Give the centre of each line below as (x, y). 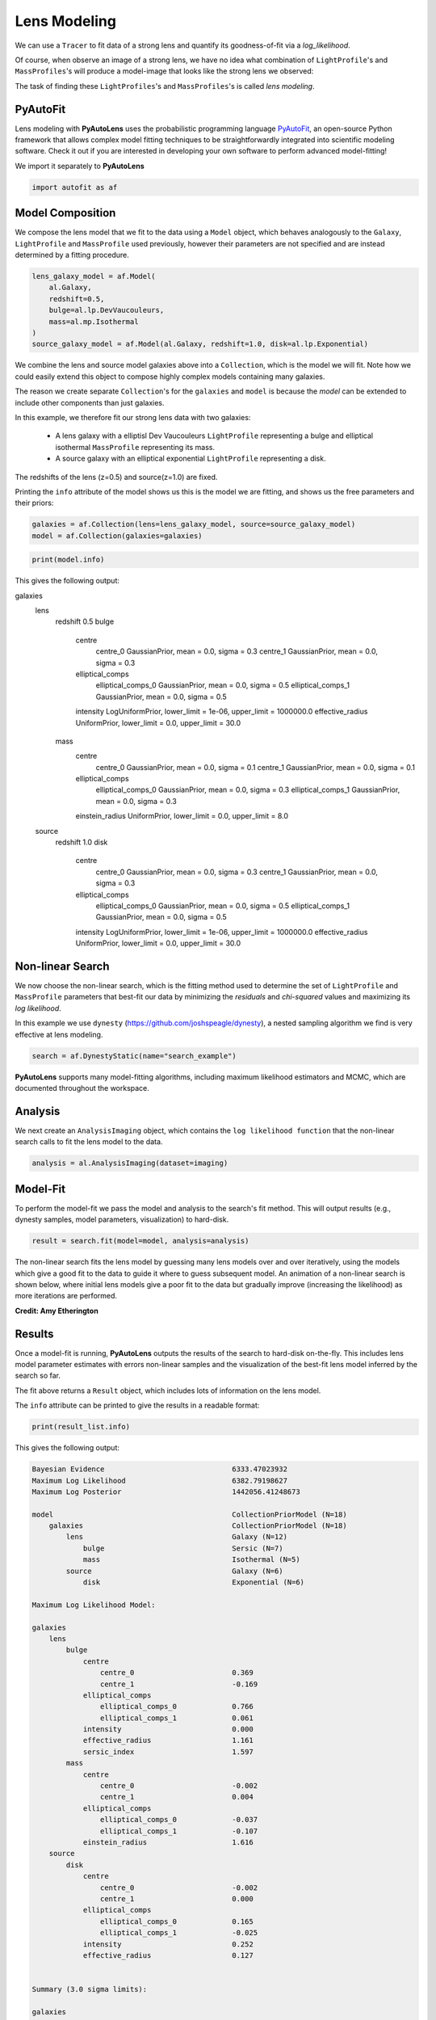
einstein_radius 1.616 (168, 1842)
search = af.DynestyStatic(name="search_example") (134, 1056)
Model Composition (65, 213)
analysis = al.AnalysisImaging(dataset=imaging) (130, 1163)
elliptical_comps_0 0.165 (176, 1921)
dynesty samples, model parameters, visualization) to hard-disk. (122, 1219)
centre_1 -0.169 (179, 1684)
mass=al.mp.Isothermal (94, 322)
